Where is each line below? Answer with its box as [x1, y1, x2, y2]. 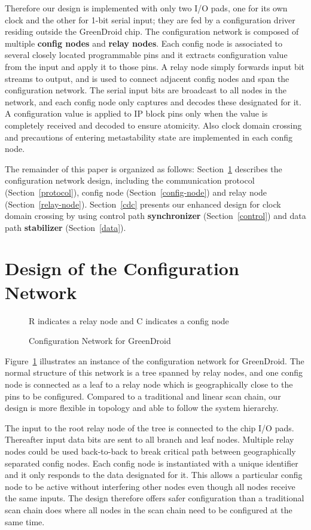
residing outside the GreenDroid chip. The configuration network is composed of [5, 25, 299, 38]
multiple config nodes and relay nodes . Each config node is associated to [5, 36, 283, 49]
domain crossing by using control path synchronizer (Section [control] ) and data [5, 209, 306, 222]
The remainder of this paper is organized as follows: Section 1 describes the [5, 162, 282, 175]
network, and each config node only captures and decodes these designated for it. [5, 95, 301, 108]
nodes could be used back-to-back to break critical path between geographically [5, 444, 296, 457]
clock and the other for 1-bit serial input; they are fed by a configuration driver [5, 13, 295, 26]
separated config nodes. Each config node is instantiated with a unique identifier [5, 456, 298, 469]
